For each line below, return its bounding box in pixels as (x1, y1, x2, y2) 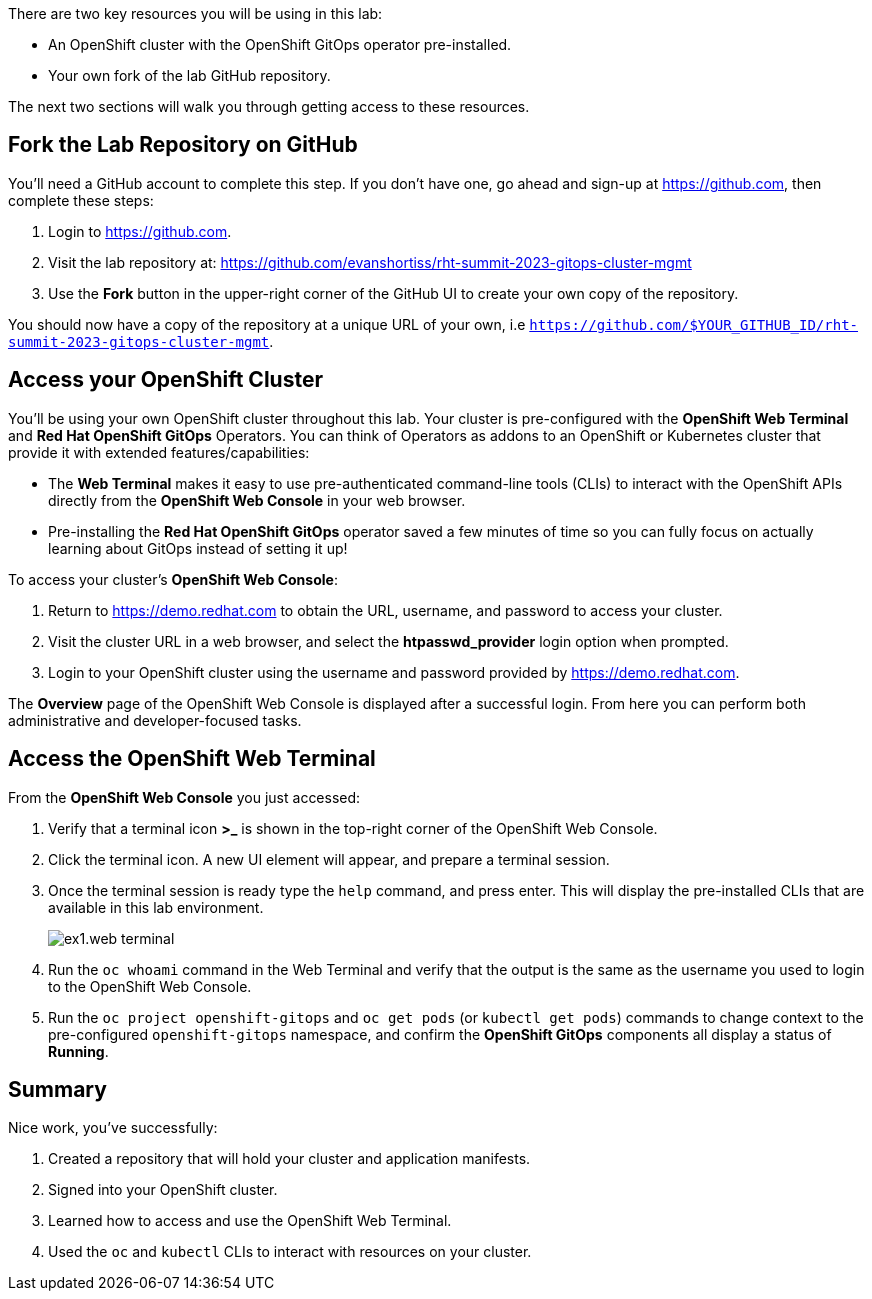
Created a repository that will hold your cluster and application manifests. (48, 1150, 531, 1168)
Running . (48, 1042, 109, 1060)
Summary (8, 1076, 107, 1102)
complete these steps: (8, 191, 154, 209)
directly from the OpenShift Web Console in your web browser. (48, 491, 466, 509)
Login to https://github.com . (48, 222, 232, 240)
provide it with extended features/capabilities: (8, 443, 310, 461)
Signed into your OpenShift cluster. (48, 1181, 278, 1199)
